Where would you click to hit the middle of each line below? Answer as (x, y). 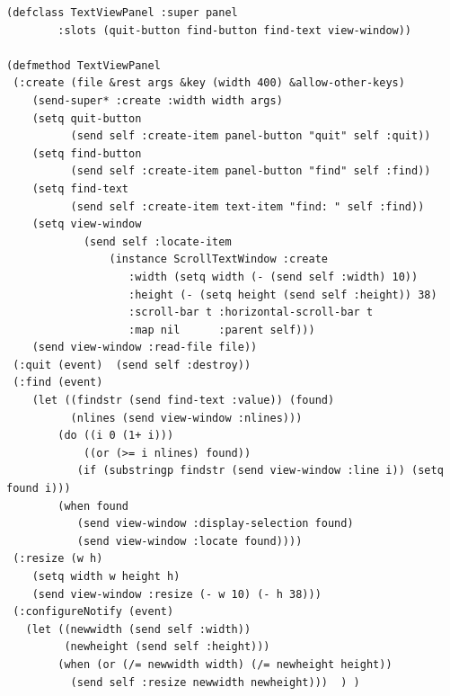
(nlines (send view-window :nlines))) (186, 418)
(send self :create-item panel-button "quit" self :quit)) (251, 136)
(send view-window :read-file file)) (145, 348)
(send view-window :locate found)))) (190, 541)
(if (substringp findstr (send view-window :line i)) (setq (260, 471)
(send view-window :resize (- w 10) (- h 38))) (176, 594)
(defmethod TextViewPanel (84, 65)
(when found (93, 506)
